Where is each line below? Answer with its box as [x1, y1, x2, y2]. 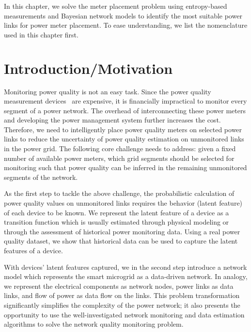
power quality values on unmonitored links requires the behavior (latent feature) [4, 198, 243, 208]
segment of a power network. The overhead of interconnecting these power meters [4, 105, 246, 115]
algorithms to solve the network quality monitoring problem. [4, 319, 184, 329]
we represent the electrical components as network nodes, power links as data [4, 280, 234, 291]
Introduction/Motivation [4, 58, 173, 78]
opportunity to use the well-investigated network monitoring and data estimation [4, 309, 245, 319]
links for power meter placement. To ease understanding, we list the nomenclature [4, 20, 248, 30]
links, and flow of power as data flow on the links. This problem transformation [4, 290, 240, 300]
